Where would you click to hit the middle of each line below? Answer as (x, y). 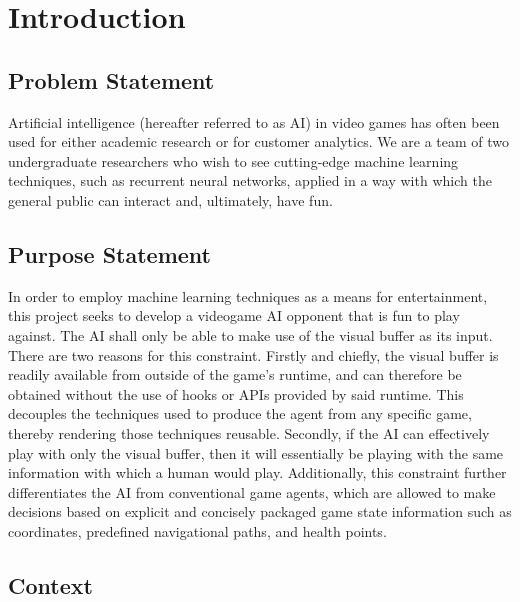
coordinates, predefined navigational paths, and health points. (197, 530)
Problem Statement (111, 79)
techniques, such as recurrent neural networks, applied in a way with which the (250, 180)
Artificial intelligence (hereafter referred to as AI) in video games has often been (254, 121)
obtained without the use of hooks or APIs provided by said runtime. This (236, 393)
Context (50, 584)
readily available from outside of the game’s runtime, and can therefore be (235, 374)
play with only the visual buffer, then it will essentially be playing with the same (256, 452)
